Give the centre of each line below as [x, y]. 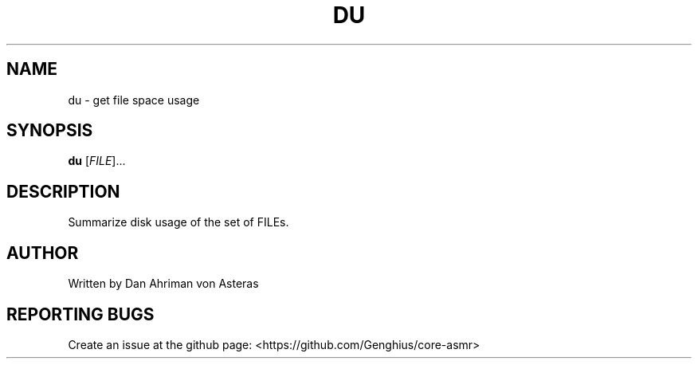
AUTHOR [43, 253]
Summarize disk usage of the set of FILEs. [178, 222]
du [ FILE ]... [97, 161]
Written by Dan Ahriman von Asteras [163, 284]
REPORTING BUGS [80, 314]
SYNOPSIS [50, 131]
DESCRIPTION [63, 191]
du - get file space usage [134, 100]
